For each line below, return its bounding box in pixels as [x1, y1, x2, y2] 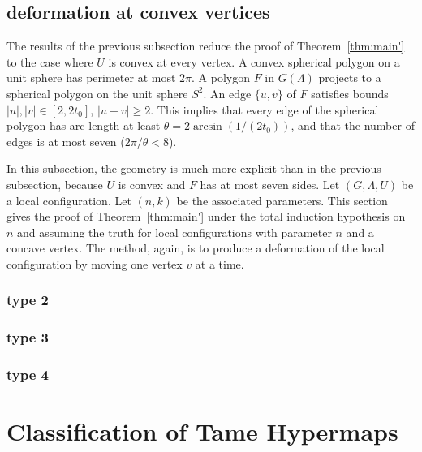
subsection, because [6, 175, 103, 192]
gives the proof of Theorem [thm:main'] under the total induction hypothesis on [6, 208, 406, 225]
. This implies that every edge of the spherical [150, 101, 379, 118]
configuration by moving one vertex [6, 255, 183, 272]
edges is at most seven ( [6, 132, 125, 149]
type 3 [6, 327, 49, 347]
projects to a [318, 69, 381, 86]
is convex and [118, 175, 186, 192]
